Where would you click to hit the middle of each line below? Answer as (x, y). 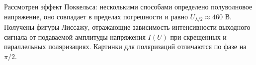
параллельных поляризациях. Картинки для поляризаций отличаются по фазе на (125, 46)
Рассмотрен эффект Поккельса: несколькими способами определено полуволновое (128, 6)
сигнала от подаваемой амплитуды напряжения (75, 36)
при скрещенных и (198, 36)
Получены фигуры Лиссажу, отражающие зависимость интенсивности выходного (127, 27)
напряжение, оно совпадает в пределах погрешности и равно (96, 16)
